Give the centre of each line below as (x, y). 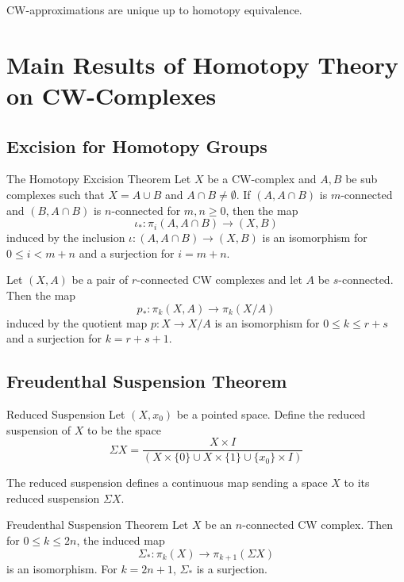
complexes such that (56, 194)
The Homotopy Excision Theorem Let (99, 179)
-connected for (146, 210)
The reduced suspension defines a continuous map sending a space (167, 482)
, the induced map (121, 540)
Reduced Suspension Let (66, 414)
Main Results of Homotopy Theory (202, 64)
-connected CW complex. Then (317, 525)
